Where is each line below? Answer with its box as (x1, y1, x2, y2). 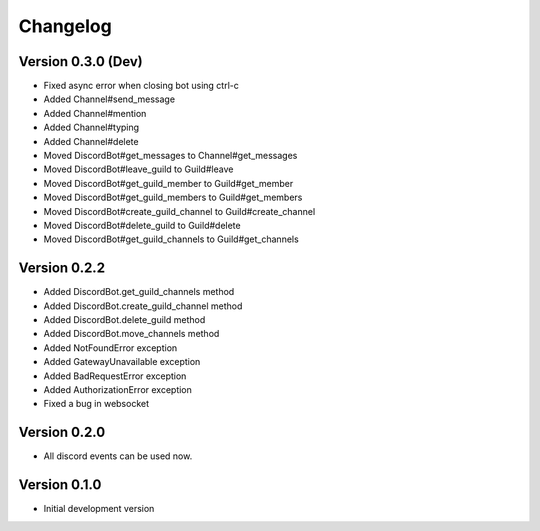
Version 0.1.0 (18, 476, 102, 494)
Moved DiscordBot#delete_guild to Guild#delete (43, 219, 241, 231)
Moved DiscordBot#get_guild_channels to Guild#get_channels (43, 233, 299, 245)
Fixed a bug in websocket (43, 398, 150, 410)
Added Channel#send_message (43, 93, 175, 105)
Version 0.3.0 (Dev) (18, 53, 144, 70)
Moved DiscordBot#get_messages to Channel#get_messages (43, 150, 298, 162)
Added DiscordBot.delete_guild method (43, 314, 206, 326)
